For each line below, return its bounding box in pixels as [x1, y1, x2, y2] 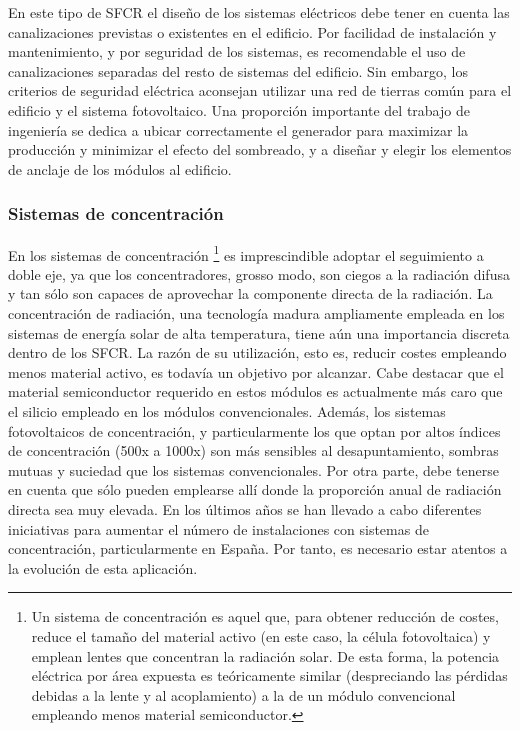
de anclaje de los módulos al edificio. [8, 158, 232, 179]
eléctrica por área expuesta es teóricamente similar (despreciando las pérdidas [31, 665, 508, 686]
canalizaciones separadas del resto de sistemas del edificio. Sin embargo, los [8, 60, 468, 81]
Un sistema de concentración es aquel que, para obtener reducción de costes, [31, 606, 499, 627]
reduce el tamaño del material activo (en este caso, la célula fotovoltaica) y [31, 625, 491, 646]
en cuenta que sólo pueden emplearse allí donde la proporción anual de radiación [8, 479, 502, 500]
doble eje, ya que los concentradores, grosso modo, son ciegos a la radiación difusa [8, 263, 510, 284]
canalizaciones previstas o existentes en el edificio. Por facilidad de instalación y [8, 21, 497, 42]
